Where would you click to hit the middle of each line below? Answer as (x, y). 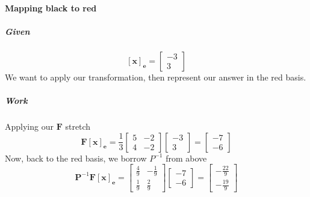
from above (186, 158)
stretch (78, 126)
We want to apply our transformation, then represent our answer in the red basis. (156, 77)
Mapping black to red (51, 8)
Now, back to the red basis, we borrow (76, 158)
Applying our (29, 126)
